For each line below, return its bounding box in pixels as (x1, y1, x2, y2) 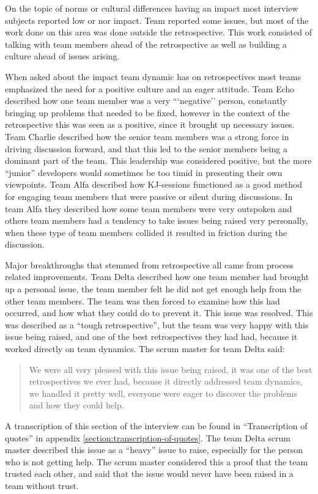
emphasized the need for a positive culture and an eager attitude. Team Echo (5, 82, 295, 95)
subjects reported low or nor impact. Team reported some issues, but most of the (5, 13, 309, 26)
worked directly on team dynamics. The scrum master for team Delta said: (5, 342, 285, 355)
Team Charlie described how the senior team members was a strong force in (5, 130, 289, 142)
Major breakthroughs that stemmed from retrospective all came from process (5, 258, 294, 271)
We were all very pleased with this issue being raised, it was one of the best (29, 363, 312, 375)
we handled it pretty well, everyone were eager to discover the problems (29, 386, 298, 399)
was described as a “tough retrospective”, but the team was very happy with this (5, 318, 309, 331)
